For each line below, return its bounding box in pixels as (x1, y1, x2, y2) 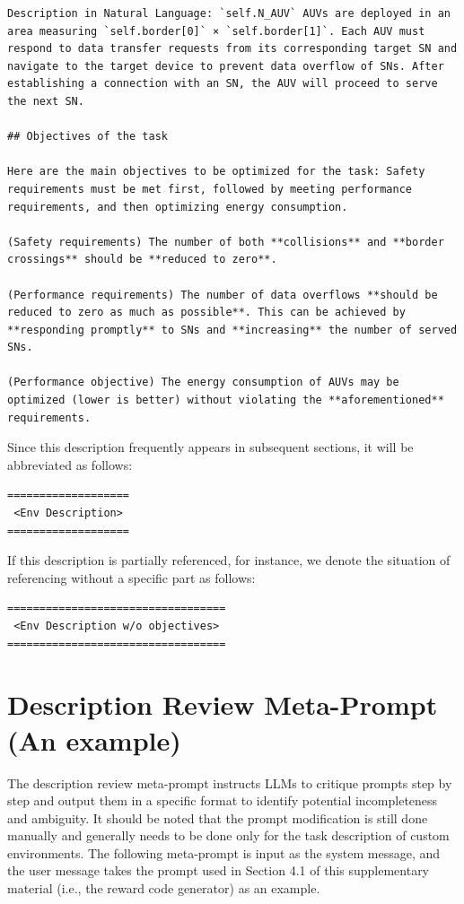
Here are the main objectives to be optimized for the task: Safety (7, 165, 425, 178)
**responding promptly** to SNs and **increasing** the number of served (7, 323, 458, 336)
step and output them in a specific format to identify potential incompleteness (7, 791, 438, 810)
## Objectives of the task (7, 130, 168, 143)
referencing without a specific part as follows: (7, 568, 256, 587)
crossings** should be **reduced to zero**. (7, 253, 277, 266)
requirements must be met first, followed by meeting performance (7, 182, 413, 196)
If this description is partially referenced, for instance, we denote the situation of (7, 551, 451, 569)
